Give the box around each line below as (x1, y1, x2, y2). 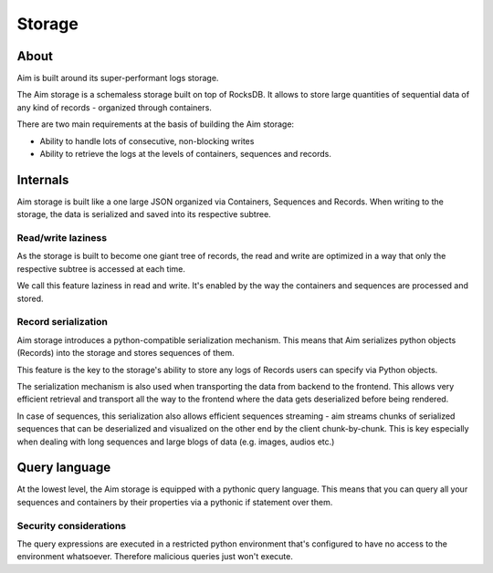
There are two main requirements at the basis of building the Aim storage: (16, 119, 295, 130)
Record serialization (16, 316, 109, 328)
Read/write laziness (16, 232, 108, 245)
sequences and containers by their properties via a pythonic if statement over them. (16, 496, 333, 507)
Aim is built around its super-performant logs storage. (16, 73, 219, 84)
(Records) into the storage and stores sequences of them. (16, 348, 235, 359)
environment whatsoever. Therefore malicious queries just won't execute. (16, 551, 294, 562)
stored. (16, 293, 45, 304)
